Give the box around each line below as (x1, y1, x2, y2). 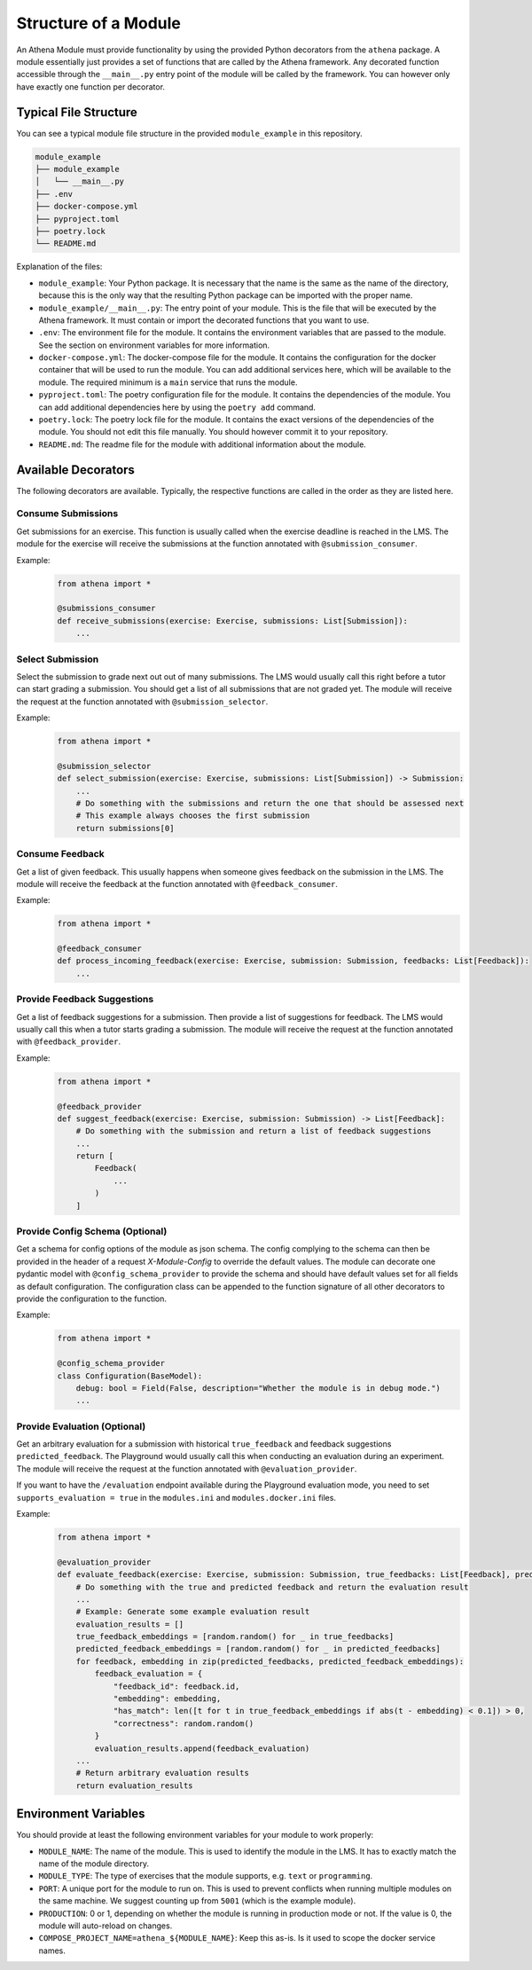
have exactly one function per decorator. (16, 81, 166, 92)
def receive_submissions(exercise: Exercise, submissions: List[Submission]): (57, 616, 408, 625)
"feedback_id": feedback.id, (113, 1681, 240, 1691)
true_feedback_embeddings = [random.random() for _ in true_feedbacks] (75, 1632, 395, 1642)
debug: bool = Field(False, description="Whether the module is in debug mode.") (75, 1383, 441, 1393)
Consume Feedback (16, 848, 106, 860)
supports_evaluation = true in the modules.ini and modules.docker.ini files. (16, 1492, 337, 1503)
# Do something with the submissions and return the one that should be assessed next (75, 798, 465, 809)
